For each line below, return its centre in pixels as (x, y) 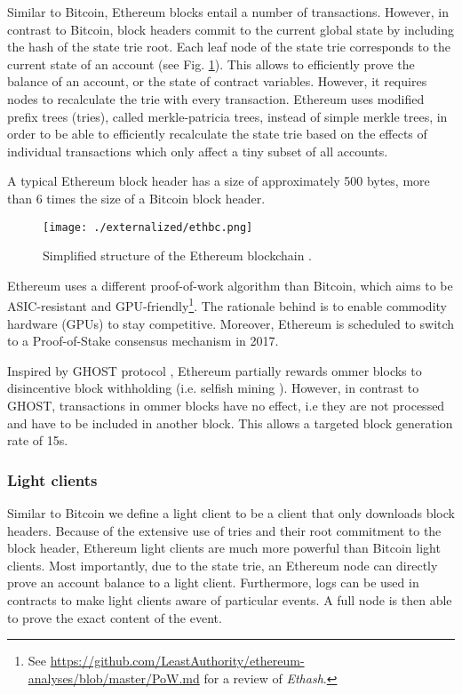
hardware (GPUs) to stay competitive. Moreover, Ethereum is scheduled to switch (231, 323)
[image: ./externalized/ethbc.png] (148, 227)
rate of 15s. (38, 440)
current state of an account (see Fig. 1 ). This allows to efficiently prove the (211, 64)
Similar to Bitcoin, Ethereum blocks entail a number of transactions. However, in (228, 12)
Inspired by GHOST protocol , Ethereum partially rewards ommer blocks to (215, 370)
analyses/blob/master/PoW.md (114, 678)
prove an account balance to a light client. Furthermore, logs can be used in (213, 582)
